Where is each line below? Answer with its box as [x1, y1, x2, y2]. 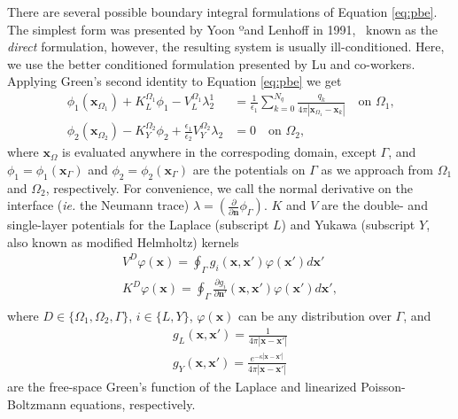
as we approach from [321, 159, 434, 178]
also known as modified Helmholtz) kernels [7, 232, 239, 251]
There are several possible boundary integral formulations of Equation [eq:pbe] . [7, 3, 438, 20]
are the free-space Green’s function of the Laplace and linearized [7, 377, 357, 396]
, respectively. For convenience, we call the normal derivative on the [45, 178, 413, 197]
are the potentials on [192, 159, 306, 178]
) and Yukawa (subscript [281, 215, 415, 234]
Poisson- [361, 377, 406, 396]
